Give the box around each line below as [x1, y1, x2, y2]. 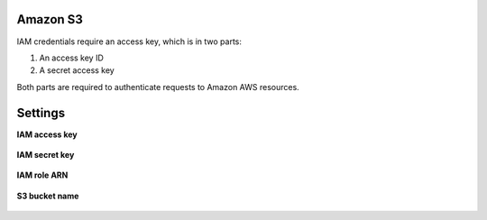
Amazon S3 [16, 12, 83, 27]
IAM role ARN [16, 170, 69, 180]
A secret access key [39, 65, 115, 76]
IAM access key [16, 129, 78, 140]
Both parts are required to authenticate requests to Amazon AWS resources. [16, 81, 299, 92]
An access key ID [39, 52, 104, 63]
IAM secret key [16, 149, 75, 160]
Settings [16, 105, 66, 121]
